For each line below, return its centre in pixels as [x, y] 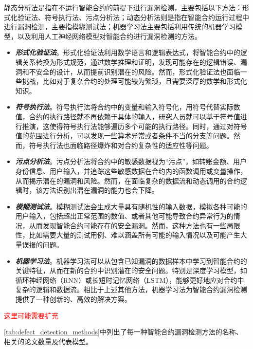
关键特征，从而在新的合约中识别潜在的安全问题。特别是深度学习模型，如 [131, 270]
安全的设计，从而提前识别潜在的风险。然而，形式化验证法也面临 [138, 71]
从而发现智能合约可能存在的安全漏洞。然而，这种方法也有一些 [128, 225]
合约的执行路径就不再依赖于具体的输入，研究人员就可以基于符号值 [135, 116]
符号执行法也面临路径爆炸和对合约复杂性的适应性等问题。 [121, 145]
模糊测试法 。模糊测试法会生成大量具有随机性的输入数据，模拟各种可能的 [131, 206]
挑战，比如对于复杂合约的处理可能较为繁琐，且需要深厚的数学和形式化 [135, 81]
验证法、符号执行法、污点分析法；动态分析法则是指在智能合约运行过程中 [133, 17]
